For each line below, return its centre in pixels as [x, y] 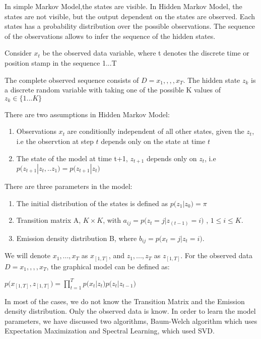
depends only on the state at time [153, 141]
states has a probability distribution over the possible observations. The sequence [130, 26]
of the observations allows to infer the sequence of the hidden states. [110, 36]
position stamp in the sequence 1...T [61, 62]
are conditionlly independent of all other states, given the [156, 131]
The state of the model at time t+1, [72, 158]
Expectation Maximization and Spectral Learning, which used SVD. [110, 331]
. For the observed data [216, 255]
